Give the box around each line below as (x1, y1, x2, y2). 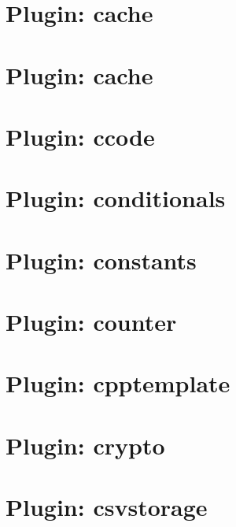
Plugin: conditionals (6, 182, 226, 214)
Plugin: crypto (6, 429, 165, 461)
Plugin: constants (6, 243, 197, 276)
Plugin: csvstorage (6, 491, 208, 523)
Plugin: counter (6, 306, 177, 338)
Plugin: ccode (6, 120, 155, 152)
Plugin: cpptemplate (6, 367, 230, 399)
